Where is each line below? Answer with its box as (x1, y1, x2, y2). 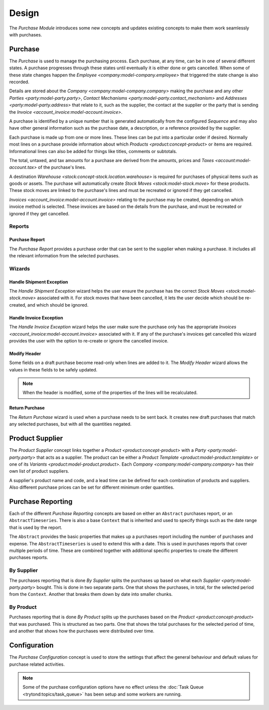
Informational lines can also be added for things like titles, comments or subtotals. (9, 148, 177, 154)
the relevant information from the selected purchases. (9, 253, 120, 259)
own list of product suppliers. (9, 468, 69, 474)
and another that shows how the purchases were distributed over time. (9, 628, 154, 634)
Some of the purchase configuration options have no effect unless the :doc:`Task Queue (22, 684, 204, 690)
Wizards (9, 265, 30, 272)
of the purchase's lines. (38, 165, 87, 171)
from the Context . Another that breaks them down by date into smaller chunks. (9, 591, 173, 597)
